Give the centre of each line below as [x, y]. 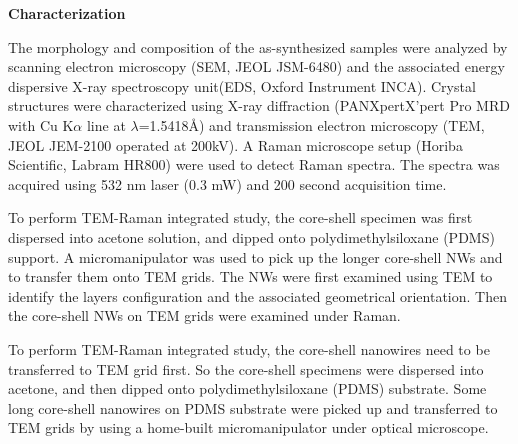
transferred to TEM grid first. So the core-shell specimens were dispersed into [246, 368]
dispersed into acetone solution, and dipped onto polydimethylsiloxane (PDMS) [251, 236]
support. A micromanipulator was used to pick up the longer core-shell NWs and [255, 256]
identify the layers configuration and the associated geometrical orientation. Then [257, 295]
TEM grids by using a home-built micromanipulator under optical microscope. [248, 427]
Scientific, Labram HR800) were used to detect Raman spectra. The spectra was [254, 164]
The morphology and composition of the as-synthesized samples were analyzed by [258, 46]
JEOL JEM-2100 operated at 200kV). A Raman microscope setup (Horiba [235, 144]
